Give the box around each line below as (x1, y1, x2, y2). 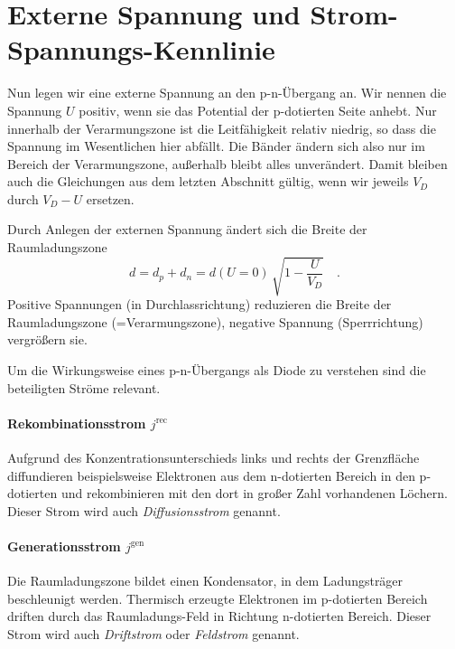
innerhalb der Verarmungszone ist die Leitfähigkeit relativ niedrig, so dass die (7, 118, 436, 137)
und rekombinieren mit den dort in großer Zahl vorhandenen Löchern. (60, 484, 448, 503)
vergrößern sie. (7, 330, 88, 349)
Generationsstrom (7, 536, 121, 555)
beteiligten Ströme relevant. (7, 378, 161, 397)
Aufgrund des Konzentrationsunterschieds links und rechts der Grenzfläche (7, 447, 420, 466)
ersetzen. (86, 189, 135, 208)
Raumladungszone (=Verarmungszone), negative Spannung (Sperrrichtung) (7, 312, 423, 331)
